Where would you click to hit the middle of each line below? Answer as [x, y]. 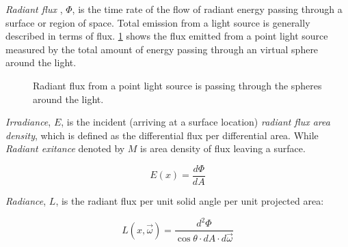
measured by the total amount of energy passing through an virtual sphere [162, 49]
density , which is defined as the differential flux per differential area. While [162, 135]
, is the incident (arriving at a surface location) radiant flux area [196, 122]
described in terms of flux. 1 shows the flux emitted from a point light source [167, 36]
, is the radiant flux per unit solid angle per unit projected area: [190, 201]
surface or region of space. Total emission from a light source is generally [158, 22]
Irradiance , [28, 122]
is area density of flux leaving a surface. [223, 148]
